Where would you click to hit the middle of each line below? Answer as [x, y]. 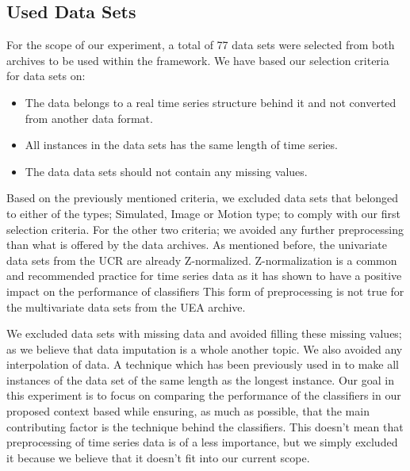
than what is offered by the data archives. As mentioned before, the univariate [197, 245]
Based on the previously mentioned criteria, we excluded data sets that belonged [203, 198]
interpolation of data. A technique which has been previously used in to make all [203, 364]
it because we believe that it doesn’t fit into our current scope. [158, 457]
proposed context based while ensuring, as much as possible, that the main [188, 411]
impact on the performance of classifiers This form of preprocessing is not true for [205, 291]
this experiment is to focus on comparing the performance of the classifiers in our [204, 395]
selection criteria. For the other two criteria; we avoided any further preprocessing [205, 229]
